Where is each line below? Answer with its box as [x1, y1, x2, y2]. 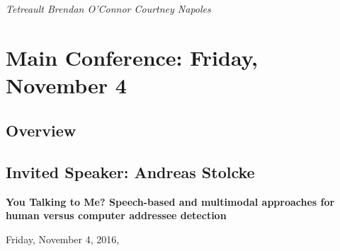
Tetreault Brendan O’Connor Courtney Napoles [6, 1, 211, 16]
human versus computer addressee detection [6, 208, 227, 223]
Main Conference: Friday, [6, 43, 258, 72]
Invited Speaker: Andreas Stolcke [6, 160, 255, 182]
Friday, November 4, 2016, [6, 231, 120, 246]
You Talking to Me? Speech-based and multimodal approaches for [6, 194, 335, 209]
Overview [6, 119, 76, 141]
